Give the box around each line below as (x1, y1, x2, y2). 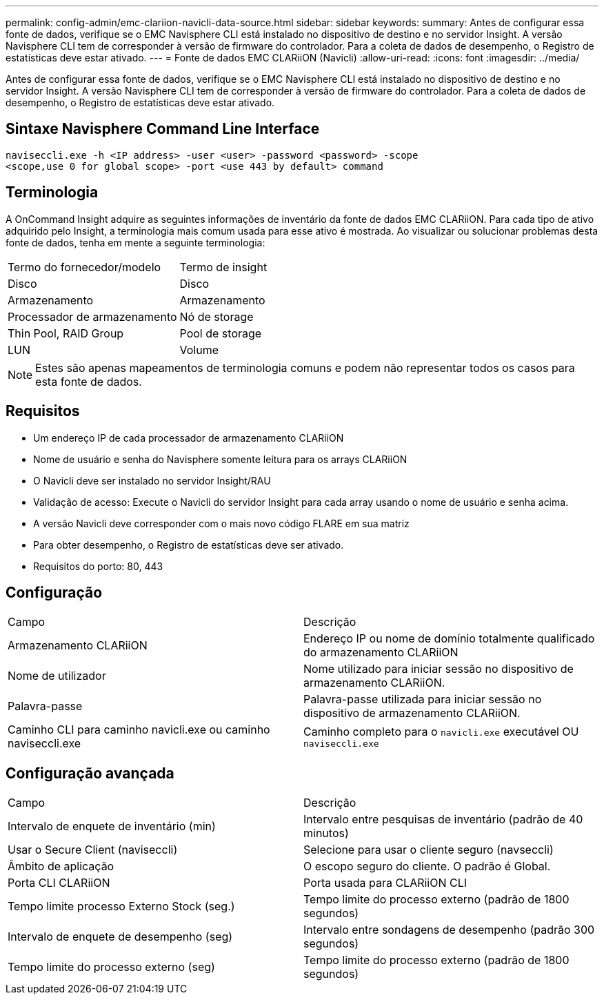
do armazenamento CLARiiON (303, 645, 459, 660)
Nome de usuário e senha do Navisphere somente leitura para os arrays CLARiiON (33, 453, 407, 465)
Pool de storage (179, 326, 262, 340)
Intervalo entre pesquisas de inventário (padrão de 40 (303, 812, 583, 827)
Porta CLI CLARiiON (8, 876, 110, 890)
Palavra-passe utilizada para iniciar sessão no (303, 692, 542, 707)
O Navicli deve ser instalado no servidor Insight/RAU (33, 474, 271, 487)
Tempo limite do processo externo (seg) (8, 960, 215, 974)
